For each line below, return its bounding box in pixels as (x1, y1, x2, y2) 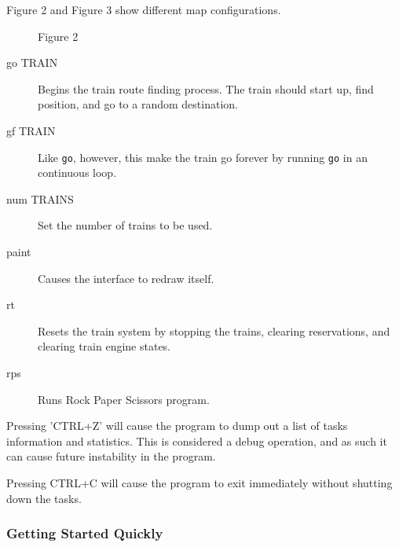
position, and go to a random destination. (38, 96, 238, 112)
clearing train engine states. (38, 338, 171, 354)
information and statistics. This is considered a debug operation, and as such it (6, 432, 387, 449)
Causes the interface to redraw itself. (38, 270, 214, 286)
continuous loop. (38, 164, 117, 181)
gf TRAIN (6, 122, 56, 138)
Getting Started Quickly (6, 523, 163, 543)
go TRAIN (6, 54, 58, 71)
